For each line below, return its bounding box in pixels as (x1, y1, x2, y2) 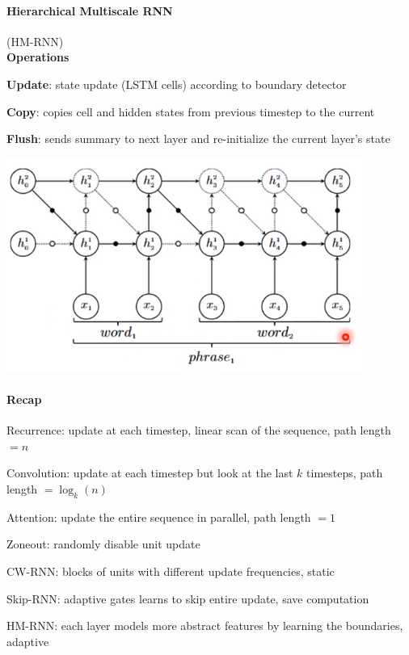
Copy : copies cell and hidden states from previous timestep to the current (6, 103, 375, 120)
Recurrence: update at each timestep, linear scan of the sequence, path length (6, 422, 391, 439)
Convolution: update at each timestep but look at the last (6, 464, 293, 481)
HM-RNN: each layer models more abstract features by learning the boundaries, (6, 617, 403, 634)
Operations (6, 48, 70, 65)
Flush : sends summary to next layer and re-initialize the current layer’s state (6, 130, 390, 147)
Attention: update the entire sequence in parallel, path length (6, 508, 311, 525)
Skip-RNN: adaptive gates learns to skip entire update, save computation (6, 590, 369, 607)
